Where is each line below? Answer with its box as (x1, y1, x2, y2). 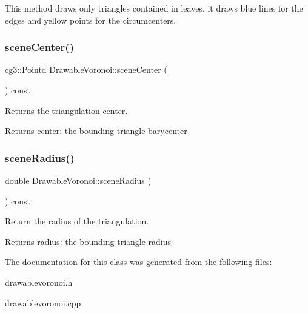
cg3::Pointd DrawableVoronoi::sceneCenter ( (5, 63, 167, 76)
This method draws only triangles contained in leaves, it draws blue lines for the (5, 2, 303, 14)
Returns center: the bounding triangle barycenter (5, 124, 187, 137)
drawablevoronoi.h (5, 275, 73, 288)
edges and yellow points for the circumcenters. (5, 13, 176, 26)
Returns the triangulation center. (5, 104, 128, 116)
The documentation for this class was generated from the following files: (5, 255, 272, 268)
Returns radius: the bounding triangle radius (5, 235, 172, 247)
